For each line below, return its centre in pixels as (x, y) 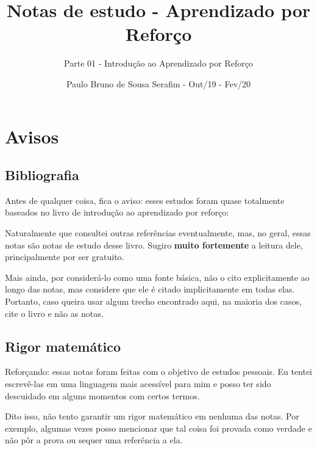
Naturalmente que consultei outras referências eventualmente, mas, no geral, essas (158, 233)
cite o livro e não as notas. (54, 313)
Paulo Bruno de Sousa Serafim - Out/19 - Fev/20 (158, 83)
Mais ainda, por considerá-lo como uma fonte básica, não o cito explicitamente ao (157, 277)
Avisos (32, 136)
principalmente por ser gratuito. (65, 257)
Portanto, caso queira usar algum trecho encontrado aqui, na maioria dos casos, (153, 301)
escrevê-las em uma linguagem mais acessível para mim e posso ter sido (138, 384)
